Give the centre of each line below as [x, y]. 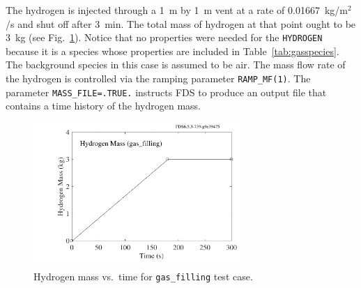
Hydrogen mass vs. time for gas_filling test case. [143, 276]
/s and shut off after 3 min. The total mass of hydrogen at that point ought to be [181, 23]
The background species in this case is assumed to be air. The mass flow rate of [176, 65]
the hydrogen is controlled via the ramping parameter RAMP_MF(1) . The [158, 78]
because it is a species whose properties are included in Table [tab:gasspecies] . [172, 51]
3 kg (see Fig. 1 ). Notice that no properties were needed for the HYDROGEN [164, 37]
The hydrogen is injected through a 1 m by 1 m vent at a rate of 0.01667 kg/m [177, 10]
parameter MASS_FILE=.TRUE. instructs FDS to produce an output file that [166, 92]
